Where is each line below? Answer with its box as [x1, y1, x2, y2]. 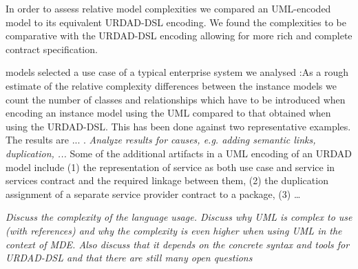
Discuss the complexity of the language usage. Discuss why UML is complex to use [6, 210, 352, 224]
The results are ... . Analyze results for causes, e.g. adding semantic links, [6, 132, 316, 147]
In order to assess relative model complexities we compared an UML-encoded [6, 1, 331, 15]
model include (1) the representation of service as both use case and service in [6, 159, 335, 174]
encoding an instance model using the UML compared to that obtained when [6, 106, 331, 120]
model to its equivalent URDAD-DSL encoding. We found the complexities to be [6, 14, 347, 29]
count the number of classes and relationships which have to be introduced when [6, 92, 346, 106]
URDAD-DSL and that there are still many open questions [6, 250, 253, 265]
